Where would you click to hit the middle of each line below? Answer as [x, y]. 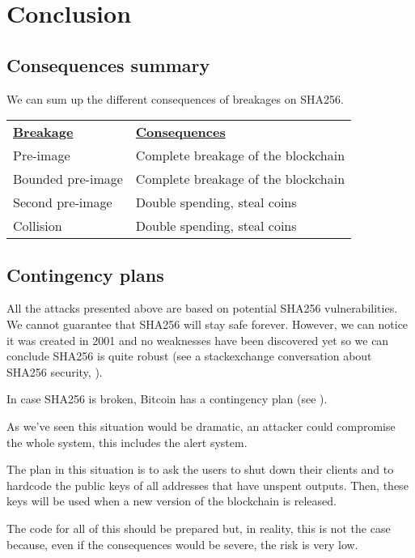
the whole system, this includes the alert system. [127, 442]
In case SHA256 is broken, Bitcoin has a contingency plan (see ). [167, 399]
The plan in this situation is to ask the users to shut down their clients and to [200, 469]
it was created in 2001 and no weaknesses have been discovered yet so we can [198, 340]
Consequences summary [108, 64]
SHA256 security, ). [55, 371]
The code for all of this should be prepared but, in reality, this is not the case [199, 528]
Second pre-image [63, 202]
